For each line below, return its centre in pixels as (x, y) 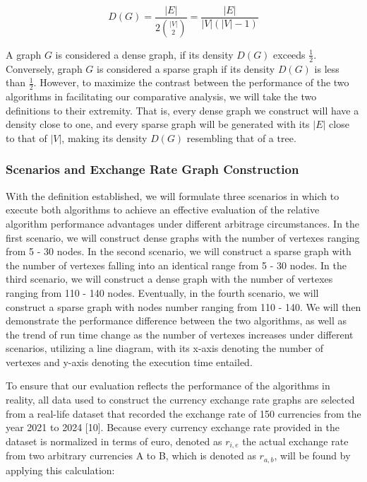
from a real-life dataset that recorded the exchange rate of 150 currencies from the (183, 413)
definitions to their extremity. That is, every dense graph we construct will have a (182, 110)
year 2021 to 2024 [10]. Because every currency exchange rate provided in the (173, 427)
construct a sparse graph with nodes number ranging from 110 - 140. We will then (183, 306)
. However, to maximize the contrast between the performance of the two (191, 82)
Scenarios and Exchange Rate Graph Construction (152, 169)
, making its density (104, 137)
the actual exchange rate (295, 441)
